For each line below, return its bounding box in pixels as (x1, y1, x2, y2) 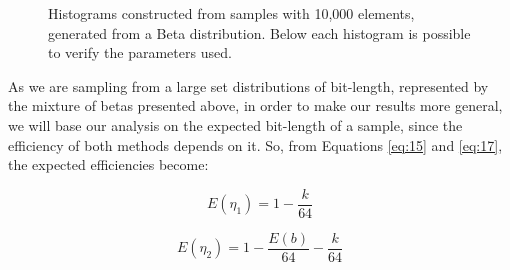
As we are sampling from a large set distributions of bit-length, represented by (8, 75, 489, 96)
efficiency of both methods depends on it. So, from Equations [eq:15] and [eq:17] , (8, 134, 503, 155)
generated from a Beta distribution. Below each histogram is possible (48, 22, 471, 43)
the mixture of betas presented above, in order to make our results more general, (8, 95, 503, 116)
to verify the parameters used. (48, 42, 232, 63)
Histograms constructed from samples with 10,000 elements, (48, 3, 415, 23)
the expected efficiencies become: (8, 154, 209, 175)
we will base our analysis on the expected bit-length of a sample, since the (8, 114, 463, 135)
